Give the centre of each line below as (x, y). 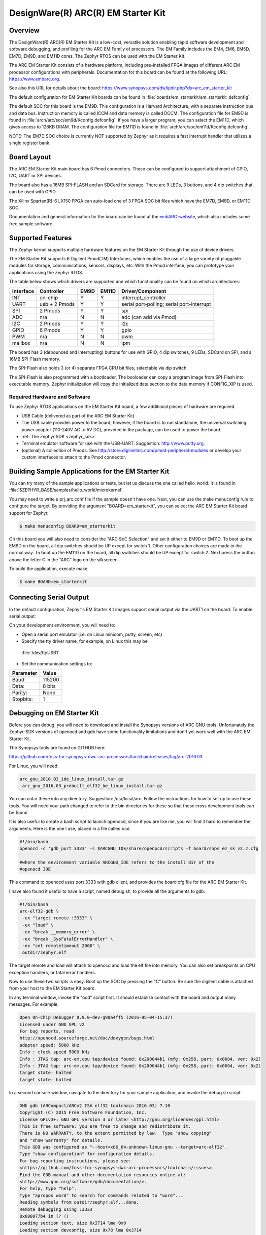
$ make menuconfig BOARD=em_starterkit (67, 526)
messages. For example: (34, 1004)
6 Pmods (50, 330)
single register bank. (30, 143)
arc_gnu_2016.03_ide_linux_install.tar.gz (71, 779)
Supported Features (41, 238)
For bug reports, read (47, 1031)
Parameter (25, 673)
